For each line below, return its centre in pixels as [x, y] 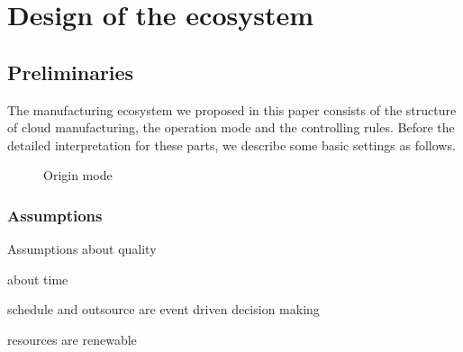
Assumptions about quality [82, 249]
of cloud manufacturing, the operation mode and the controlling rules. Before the [231, 127]
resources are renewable [72, 339]
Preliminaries [71, 72]
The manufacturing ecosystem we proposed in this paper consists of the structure [232, 109]
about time [38, 279]
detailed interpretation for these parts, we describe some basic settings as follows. [231, 144]
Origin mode [78, 175]
